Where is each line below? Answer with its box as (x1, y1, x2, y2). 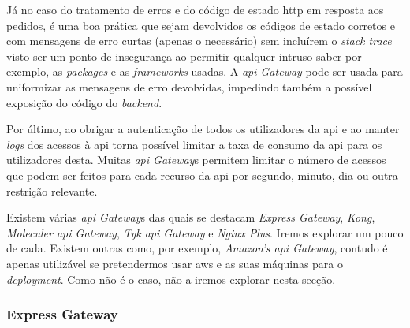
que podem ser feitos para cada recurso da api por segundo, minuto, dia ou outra (6, 166, 398, 183)
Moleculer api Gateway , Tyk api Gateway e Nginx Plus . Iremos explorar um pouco (6, 224, 404, 240)
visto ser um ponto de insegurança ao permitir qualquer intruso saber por (6, 47, 362, 64)
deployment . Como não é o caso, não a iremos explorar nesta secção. (6, 270, 336, 287)
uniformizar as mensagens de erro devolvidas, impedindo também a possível (6, 78, 372, 95)
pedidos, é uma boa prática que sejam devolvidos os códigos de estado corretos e (6, 17, 395, 33)
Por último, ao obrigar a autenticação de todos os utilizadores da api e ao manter (6, 121, 400, 137)
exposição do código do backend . (6, 94, 162, 110)
